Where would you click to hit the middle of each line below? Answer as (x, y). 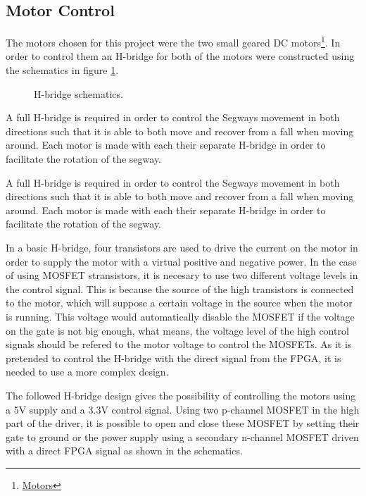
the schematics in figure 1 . (62, 70)
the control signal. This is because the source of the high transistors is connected (180, 289)
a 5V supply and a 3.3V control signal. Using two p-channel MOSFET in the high (183, 409)
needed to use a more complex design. (87, 372)
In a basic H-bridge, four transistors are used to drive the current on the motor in (182, 247)
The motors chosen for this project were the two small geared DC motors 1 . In (173, 41)
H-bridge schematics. (78, 93)
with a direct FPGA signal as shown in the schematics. (124, 451)
